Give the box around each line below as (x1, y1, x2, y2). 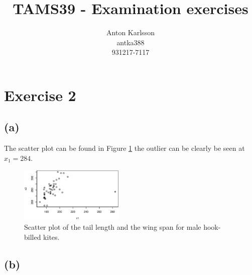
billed (24, 231, 41, 242)
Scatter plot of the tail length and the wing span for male (24, 221, 201, 232)
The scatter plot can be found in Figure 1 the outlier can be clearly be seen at (4, 143, 245, 153)
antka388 (116, 37, 145, 47)
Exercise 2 (4, 84, 76, 105)
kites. (43, 231, 60, 242)
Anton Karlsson (106, 27, 155, 38)
